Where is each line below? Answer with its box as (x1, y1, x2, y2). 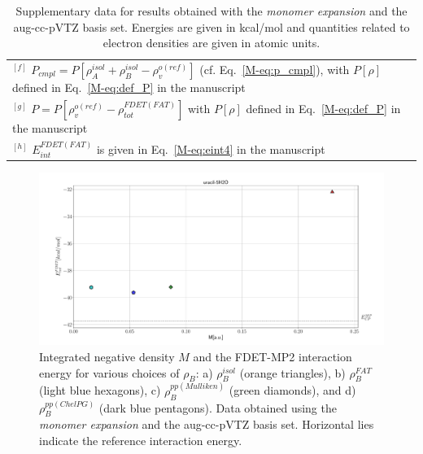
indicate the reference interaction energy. (39, 432, 242, 449)
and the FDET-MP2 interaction (193, 348, 352, 365)
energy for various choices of (39, 364, 180, 381)
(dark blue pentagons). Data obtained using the (98, 399, 337, 416)
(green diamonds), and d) (229, 382, 356, 399)
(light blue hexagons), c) (39, 382, 161, 399)
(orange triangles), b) (239, 364, 346, 381)
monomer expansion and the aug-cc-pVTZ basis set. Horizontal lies (39, 416, 374, 433)
